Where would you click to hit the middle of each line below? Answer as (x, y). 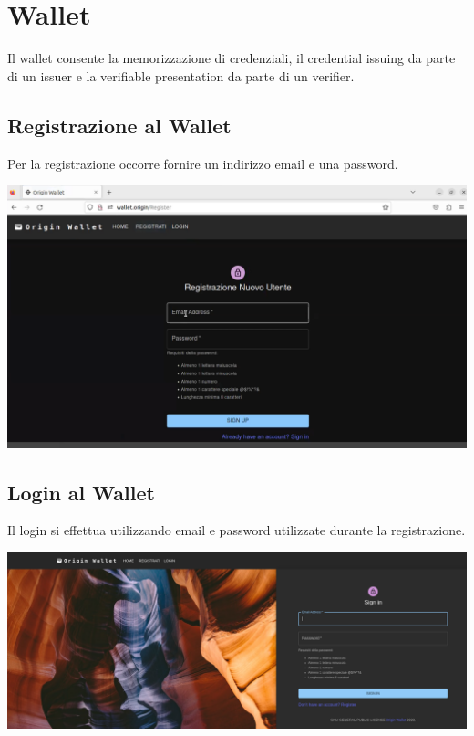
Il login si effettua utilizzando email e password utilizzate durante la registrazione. (237, 530)
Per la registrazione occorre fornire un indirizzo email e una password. (203, 163)
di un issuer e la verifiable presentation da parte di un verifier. (181, 75)
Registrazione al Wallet (119, 125)
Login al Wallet (81, 492)
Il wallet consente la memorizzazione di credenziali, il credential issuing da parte (232, 58)
